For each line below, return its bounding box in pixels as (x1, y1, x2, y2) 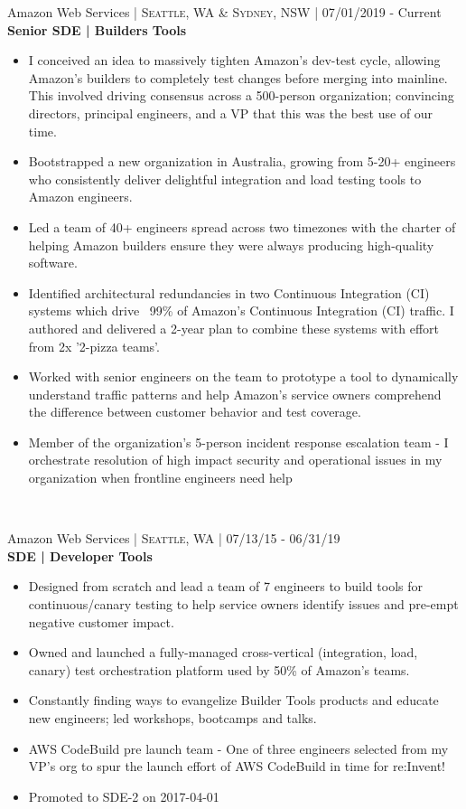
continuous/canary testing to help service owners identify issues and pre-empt (28, 595, 459, 614)
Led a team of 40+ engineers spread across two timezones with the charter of (28, 217, 456, 236)
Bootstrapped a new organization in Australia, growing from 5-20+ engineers (28, 152, 456, 171)
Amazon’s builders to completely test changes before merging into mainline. (28, 68, 448, 87)
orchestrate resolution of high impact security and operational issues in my (28, 450, 443, 469)
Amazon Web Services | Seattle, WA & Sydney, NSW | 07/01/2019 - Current (7, 3, 442, 21)
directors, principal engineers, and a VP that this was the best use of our (28, 103, 433, 122)
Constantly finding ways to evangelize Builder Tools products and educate (28, 691, 439, 710)
